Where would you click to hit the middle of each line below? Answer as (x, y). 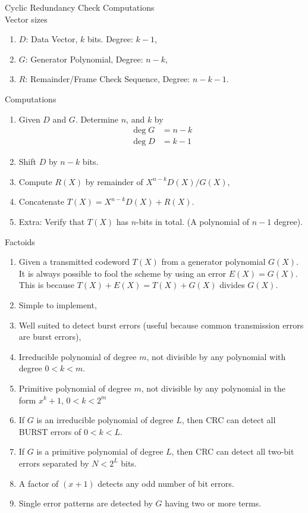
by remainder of (114, 181)
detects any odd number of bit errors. (166, 483)
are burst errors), (50, 337)
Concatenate (42, 201)
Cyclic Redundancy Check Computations (80, 7)
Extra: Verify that (52, 221)
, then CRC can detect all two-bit (233, 451)
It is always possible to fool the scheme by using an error (122, 273)
